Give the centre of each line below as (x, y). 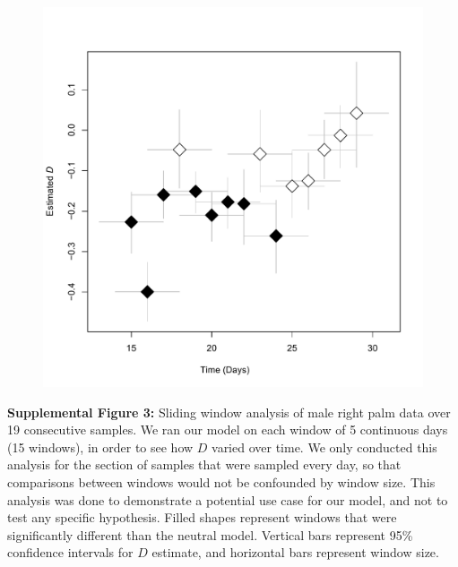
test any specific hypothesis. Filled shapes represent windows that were (202, 517)
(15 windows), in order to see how (100, 447)
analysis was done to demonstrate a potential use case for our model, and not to (228, 499)
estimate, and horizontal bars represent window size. (295, 552)
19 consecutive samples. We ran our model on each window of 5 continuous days (228, 430)
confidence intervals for (70, 552)
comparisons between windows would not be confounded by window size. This (221, 481)
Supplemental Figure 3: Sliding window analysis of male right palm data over (229, 412)
